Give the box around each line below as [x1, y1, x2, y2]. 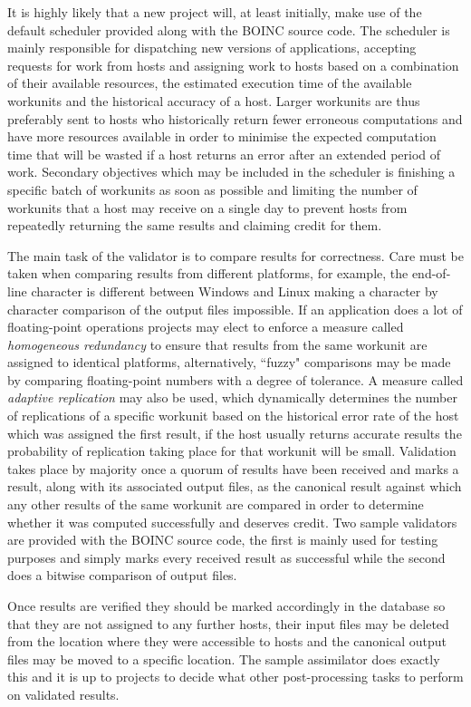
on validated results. [7, 684, 120, 703]
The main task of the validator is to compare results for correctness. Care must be [7, 246, 464, 265]
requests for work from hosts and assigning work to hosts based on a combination [7, 55, 459, 74]
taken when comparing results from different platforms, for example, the [7, 264, 409, 283]
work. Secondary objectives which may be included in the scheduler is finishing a [7, 162, 456, 181]
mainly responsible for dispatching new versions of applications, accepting [7, 38, 417, 57]
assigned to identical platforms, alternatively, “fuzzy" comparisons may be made [7, 353, 451, 372]
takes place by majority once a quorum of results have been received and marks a [7, 459, 459, 478]
